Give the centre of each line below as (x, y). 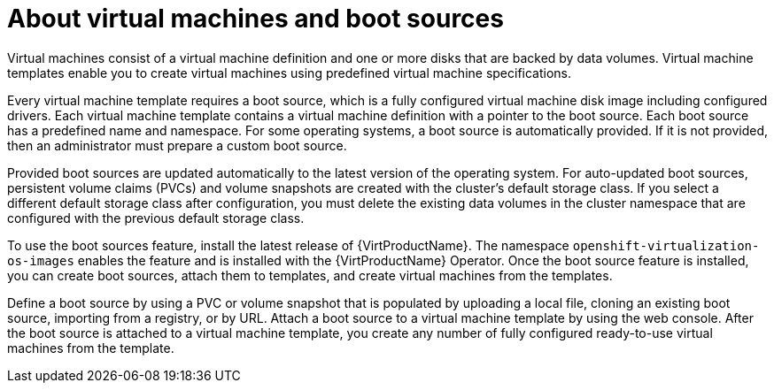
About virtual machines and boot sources (255, 19)
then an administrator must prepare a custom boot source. (177, 145)
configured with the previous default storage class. (156, 218)
